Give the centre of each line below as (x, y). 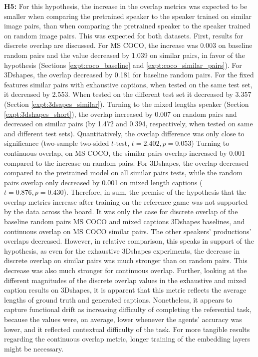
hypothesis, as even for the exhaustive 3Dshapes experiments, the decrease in (122, 250)
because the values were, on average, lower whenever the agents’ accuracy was (123, 319)
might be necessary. (34, 348)
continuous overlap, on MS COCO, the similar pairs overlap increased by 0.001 (125, 153)
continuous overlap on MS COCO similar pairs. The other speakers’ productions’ (128, 231)
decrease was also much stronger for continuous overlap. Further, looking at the (126, 270)
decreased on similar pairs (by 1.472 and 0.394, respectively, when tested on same (129, 124)
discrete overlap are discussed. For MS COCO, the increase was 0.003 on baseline (128, 45)
